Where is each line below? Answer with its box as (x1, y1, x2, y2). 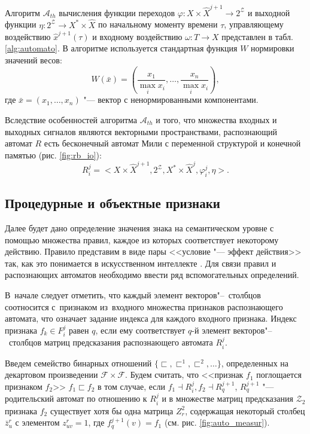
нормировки (251, 42, 294, 54)
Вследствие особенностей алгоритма (5, 113, 138, 126)
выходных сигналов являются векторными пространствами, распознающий (5, 125, 277, 137)
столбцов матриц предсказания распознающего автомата (8, 336, 213, 349)
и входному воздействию (92, 30, 183, 42)
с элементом (15, 416, 60, 429)
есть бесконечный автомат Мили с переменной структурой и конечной (44, 137, 301, 149)
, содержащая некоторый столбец (185, 404, 305, 417)
